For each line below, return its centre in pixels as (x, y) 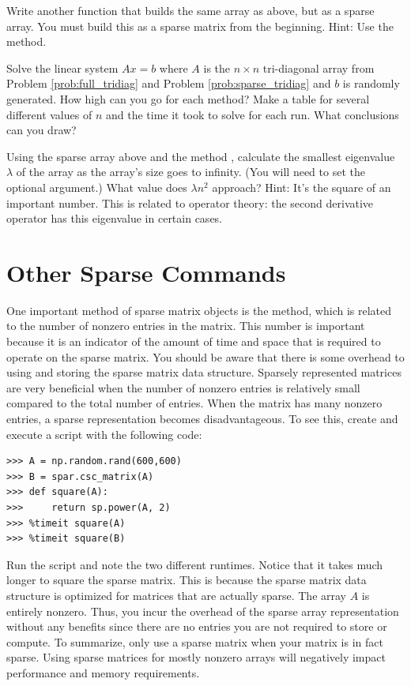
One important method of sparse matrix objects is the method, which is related (199, 310)
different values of (49, 114)
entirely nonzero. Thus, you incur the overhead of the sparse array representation (203, 611)
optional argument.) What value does (97, 187)
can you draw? (41, 130)
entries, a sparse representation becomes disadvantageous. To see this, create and (202, 418)
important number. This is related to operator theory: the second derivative (190, 202)
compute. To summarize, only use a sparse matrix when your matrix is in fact (195, 641)
